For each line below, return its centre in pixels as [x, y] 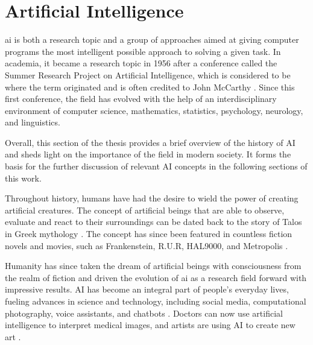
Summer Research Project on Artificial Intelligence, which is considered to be [148, 74]
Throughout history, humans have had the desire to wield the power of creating [152, 198]
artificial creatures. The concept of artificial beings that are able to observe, [145, 210]
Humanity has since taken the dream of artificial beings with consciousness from [153, 266]
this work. [23, 178]
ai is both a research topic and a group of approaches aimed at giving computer [152, 40]
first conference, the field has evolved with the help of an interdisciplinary [141, 99]
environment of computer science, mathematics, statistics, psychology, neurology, [154, 110]
